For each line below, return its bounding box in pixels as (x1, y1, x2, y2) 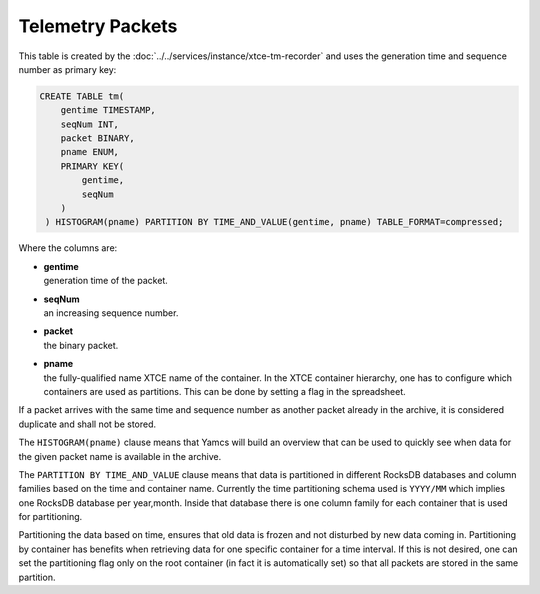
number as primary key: (18, 63, 117, 75)
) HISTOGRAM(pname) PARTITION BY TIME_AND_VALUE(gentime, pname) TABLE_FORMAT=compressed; (45, 216, 504, 228)
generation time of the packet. (43, 275, 169, 287)
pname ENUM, (60, 146, 120, 158)
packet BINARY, (60, 133, 135, 144)
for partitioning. (18, 511, 83, 523)
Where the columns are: (18, 242, 118, 254)
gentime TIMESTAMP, (60, 105, 157, 116)
